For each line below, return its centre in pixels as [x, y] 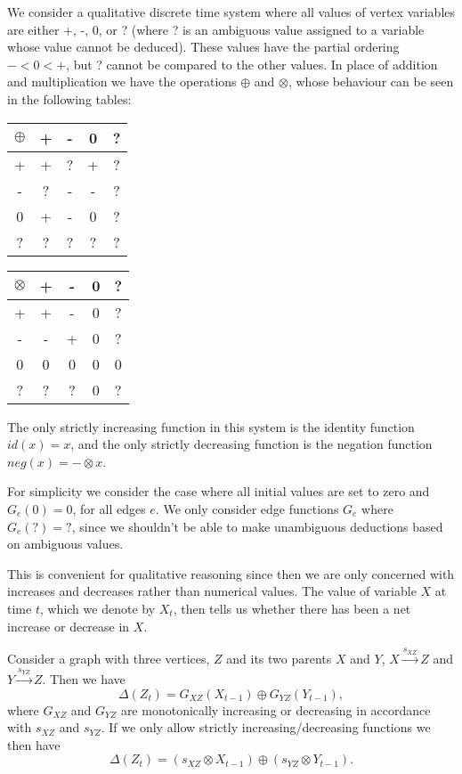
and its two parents [279, 659]
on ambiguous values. [65, 544]
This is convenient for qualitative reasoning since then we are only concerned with [231, 573]
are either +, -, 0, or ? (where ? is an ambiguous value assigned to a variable [216, 29]
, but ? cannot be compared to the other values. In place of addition [252, 64]
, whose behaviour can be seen [371, 81]
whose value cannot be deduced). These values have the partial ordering [203, 47]
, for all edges [109, 508]
